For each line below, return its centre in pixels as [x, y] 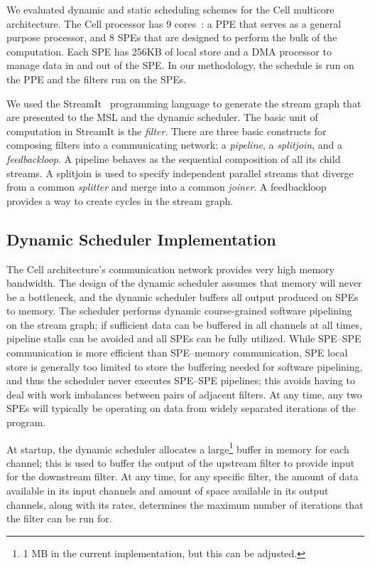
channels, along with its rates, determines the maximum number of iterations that [185, 504]
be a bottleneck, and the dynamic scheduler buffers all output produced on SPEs [183, 296]
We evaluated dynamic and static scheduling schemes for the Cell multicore [170, 9]
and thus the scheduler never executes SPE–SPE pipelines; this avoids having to [181, 380]
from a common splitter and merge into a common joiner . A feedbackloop [167, 187]
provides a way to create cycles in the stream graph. [120, 200]
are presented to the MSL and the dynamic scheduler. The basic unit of [162, 117]
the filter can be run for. [59, 518]
